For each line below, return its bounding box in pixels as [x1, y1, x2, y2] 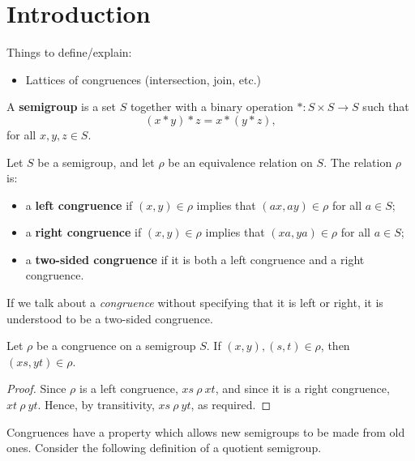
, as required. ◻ [190, 396, 272, 413]
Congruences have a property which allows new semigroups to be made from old [6, 423, 405, 440]
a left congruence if [25, 196, 133, 213]
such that [362, 98, 409, 115]
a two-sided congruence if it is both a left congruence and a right [25, 250, 365, 267]
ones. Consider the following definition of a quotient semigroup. [6, 439, 322, 456]
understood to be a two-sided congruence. [6, 309, 213, 327]
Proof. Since [6, 380, 66, 397]
